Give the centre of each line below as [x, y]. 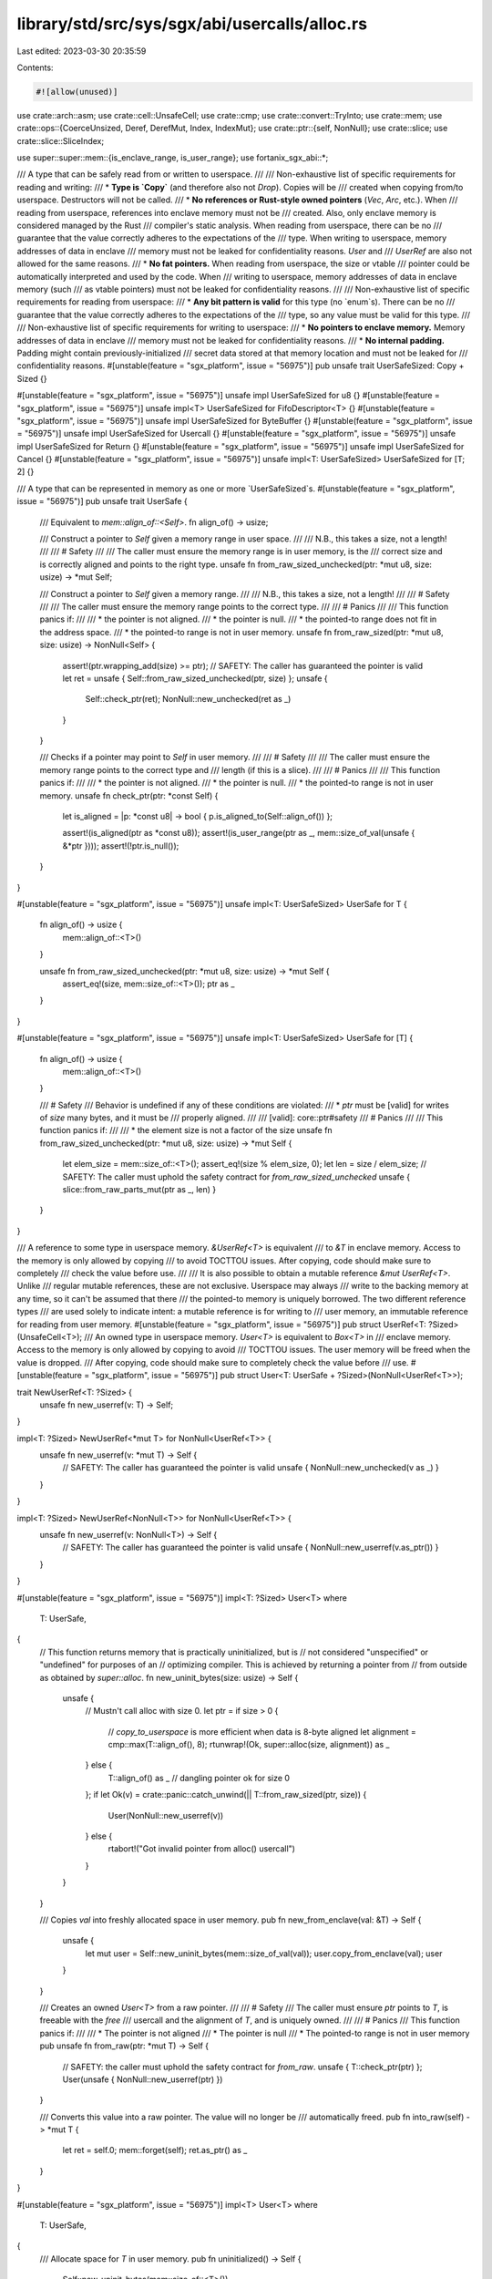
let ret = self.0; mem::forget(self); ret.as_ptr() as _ [155, 2150]
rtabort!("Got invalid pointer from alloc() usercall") [202, 1849]
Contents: [35, 67]
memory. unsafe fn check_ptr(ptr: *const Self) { [129, 795]
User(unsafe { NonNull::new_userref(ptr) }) [143, 2079]
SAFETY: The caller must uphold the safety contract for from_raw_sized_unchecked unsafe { [236, 1177]
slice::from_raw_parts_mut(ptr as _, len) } [139, 1190]
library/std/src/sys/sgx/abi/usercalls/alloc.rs [192, 24]
